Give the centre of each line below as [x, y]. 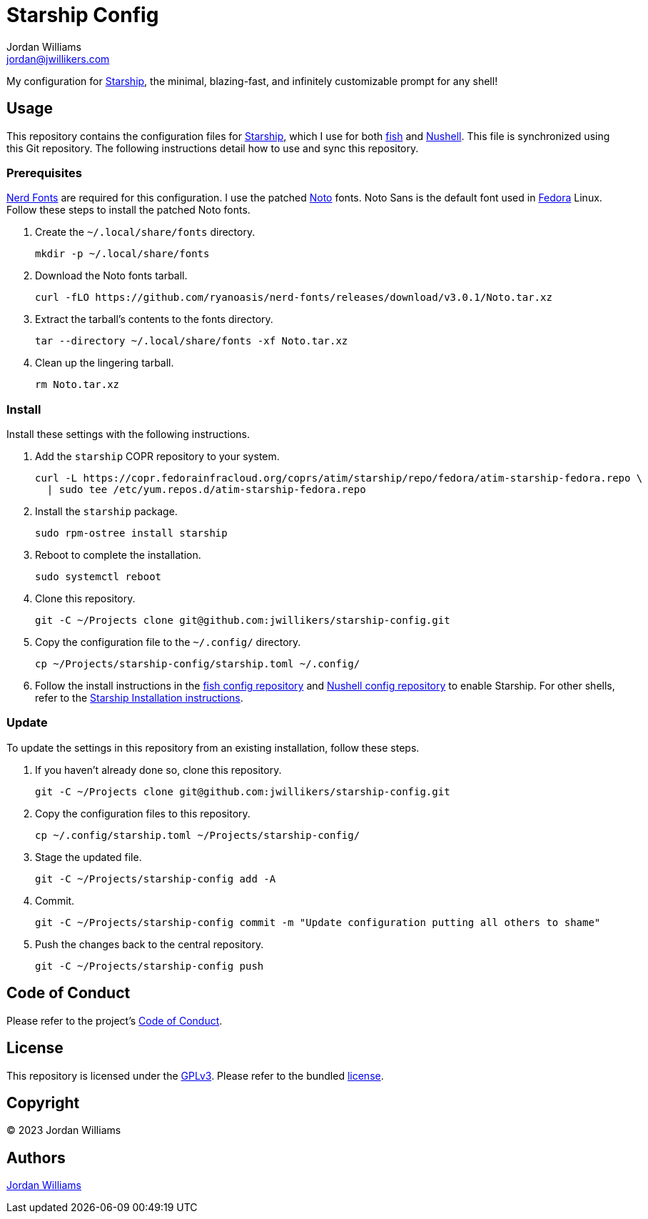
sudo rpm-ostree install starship [131, 533]
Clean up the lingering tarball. [105, 363]
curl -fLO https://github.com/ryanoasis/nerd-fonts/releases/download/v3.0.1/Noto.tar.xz [294, 298]
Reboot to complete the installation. [118, 555]
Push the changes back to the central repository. [150, 944]
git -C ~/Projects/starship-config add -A [156, 879]
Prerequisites [44, 173]
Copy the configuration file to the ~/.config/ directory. [168, 642]
